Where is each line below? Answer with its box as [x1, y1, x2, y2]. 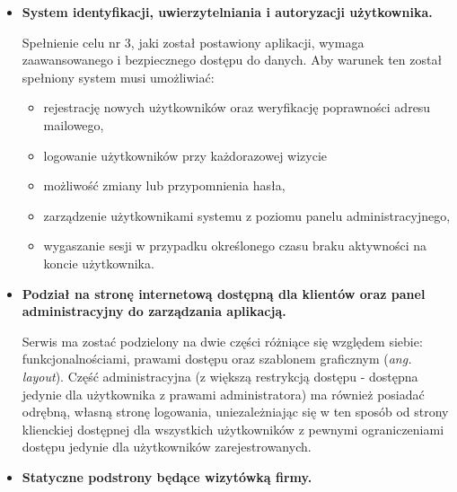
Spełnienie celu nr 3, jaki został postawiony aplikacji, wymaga [22, 32, 365, 51]
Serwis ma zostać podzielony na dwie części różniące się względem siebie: [22, 331, 423, 350]
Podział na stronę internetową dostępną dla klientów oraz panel [22, 284, 426, 303]
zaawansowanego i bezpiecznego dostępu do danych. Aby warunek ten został [22, 50, 443, 69]
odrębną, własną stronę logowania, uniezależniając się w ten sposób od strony [22, 402, 449, 421]
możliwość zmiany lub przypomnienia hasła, [43, 176, 286, 195]
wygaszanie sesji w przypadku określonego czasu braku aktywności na [43, 236, 426, 255]
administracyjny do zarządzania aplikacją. [22, 302, 286, 321]
